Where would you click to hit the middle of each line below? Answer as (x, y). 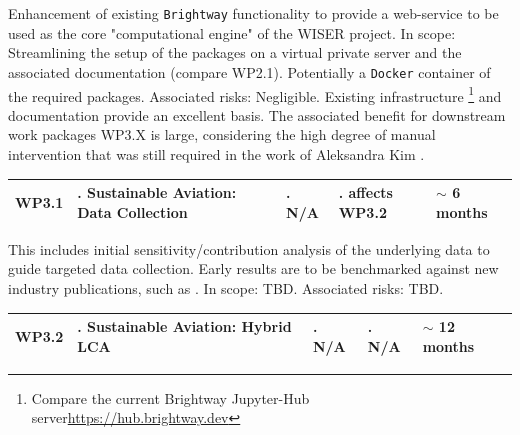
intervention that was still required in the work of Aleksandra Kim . (216, 153)
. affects (365, 192)
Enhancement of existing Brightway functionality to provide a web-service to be (253, 13)
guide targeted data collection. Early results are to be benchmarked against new (253, 268)
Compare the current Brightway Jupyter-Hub (170, 397)
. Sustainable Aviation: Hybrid (184, 326)
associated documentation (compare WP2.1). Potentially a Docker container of (249, 71)
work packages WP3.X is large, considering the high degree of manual (222, 134)
